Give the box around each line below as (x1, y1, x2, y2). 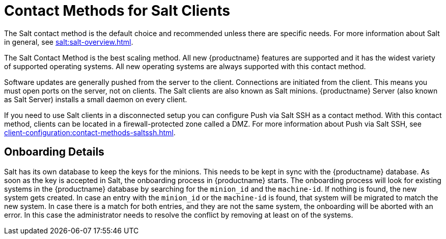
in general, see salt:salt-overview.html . (4, 37, 133, 46)
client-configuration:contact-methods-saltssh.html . (4, 128, 176, 137)
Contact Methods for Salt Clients (4, 2, 230, 19)
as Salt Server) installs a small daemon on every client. (4, 95, 187, 104)
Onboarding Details (4, 145, 104, 159)
